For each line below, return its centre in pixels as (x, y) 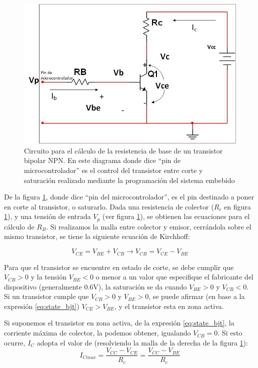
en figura (237, 206)
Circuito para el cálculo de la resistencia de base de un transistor (123, 150)
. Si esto (230, 333)
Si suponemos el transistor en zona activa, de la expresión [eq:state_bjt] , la (119, 323)
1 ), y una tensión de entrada (47, 216)
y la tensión (48, 277)
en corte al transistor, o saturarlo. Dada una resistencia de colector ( (109, 206)
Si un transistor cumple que (46, 296)
